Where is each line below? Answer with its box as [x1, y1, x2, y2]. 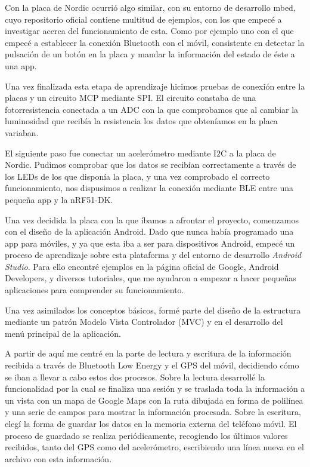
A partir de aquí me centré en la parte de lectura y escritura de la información [5, 347, 292, 360]
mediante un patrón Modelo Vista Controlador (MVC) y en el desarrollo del [5, 315, 283, 328]
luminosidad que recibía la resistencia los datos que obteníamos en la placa [5, 115, 278, 127]
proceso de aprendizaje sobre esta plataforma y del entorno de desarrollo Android [5, 248, 302, 261]
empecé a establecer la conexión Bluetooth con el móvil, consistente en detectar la [5, 36, 305, 48]
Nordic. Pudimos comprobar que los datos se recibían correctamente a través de [5, 158, 296, 171]
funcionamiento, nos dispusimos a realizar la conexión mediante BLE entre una [5, 182, 294, 194]
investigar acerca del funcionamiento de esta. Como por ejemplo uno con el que [5, 24, 294, 37]
